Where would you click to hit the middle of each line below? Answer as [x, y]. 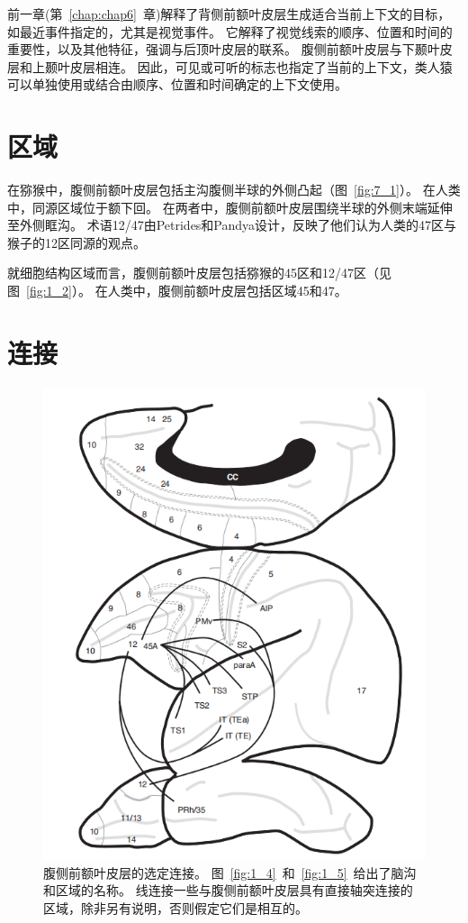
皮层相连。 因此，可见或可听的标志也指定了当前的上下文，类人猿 [261, 66]
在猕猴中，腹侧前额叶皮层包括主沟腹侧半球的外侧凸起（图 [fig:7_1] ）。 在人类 [234, 190]
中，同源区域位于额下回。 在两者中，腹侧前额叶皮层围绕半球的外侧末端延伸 [230, 207]
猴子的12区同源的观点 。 [76, 242]
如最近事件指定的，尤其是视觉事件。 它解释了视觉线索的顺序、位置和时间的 [230, 31]
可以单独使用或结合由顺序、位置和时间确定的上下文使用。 [177, 84]
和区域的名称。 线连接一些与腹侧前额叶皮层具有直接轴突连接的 [228, 890]
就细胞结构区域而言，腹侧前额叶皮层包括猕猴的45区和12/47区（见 [199, 273]
